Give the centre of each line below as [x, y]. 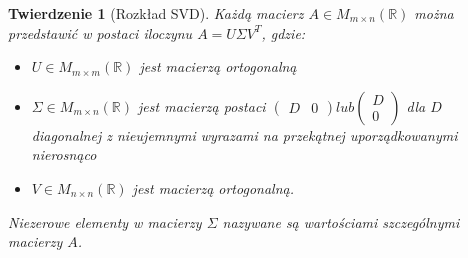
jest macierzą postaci [202, 105]
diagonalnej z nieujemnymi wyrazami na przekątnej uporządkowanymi [244, 134]
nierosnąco [64, 154]
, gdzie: [283, 32]
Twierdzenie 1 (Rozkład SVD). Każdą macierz [156, 13]
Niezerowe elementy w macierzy [105, 221]
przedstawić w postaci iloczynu [100, 32]
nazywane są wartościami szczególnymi [341, 221]
